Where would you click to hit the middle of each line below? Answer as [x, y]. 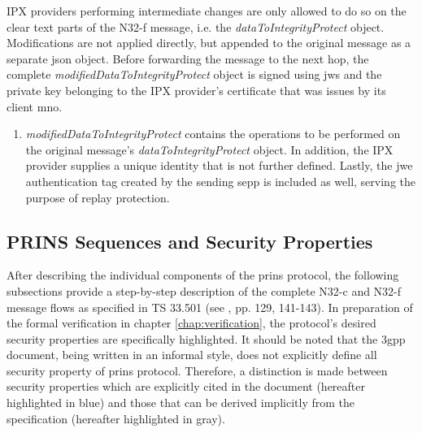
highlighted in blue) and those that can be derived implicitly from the [181, 403]
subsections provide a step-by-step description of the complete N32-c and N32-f [204, 290]
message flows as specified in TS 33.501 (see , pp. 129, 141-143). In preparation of [210, 307]
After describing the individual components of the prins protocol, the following [203, 275]
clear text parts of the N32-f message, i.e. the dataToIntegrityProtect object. [196, 26]
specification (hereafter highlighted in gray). [116, 418]
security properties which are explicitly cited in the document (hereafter [186, 386]
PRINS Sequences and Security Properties [190, 241]
